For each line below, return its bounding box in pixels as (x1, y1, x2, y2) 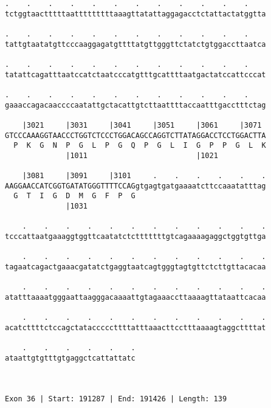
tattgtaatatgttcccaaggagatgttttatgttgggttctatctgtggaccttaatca (5, 40, 266, 49)
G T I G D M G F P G (13, 192, 135, 201)
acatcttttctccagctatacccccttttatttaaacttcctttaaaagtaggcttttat (5, 323, 266, 332)
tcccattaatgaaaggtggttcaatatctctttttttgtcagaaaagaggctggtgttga (5, 232, 266, 241)
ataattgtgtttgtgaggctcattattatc (5, 353, 135, 362)
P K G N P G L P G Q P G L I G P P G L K (13, 141, 266, 150)
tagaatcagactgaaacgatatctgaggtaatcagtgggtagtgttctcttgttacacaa (5, 263, 266, 272)
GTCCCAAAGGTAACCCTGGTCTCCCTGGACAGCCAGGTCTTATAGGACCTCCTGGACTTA (5, 131, 266, 140)
